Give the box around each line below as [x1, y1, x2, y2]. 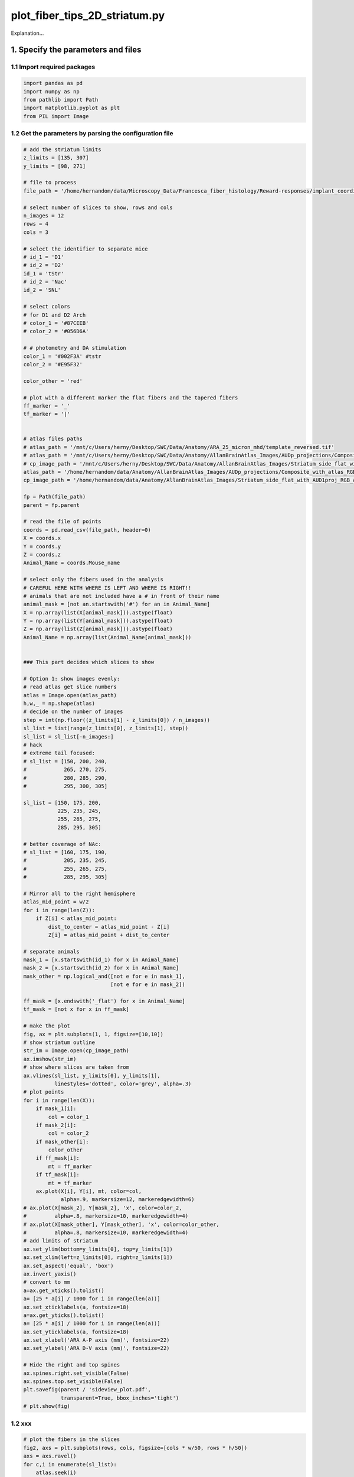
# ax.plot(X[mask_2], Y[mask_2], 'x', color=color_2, [23, 1204, 182, 1211]
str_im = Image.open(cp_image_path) [23, 1047, 130, 1054]
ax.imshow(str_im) [23, 1055, 77, 1062]
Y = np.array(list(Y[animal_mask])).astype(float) [23, 617, 173, 624]
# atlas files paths [23, 435, 83, 443]
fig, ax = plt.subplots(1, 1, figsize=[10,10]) [23, 1031, 163, 1037]
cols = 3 [23, 229, 49, 236]
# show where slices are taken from [23, 1064, 130, 1071]
